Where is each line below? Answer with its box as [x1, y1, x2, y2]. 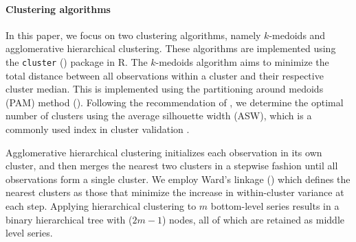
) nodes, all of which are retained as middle [162, 212, 344, 226]
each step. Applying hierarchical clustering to [5, 198, 197, 213]
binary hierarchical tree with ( [5, 212, 133, 226]
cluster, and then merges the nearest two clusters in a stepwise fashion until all [5, 158, 338, 173]
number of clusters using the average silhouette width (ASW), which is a [5, 108, 312, 123]
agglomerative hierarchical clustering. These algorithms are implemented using [5, 41, 336, 56]
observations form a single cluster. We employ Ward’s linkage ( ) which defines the [5, 171, 351, 186]
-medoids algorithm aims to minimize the [155, 54, 329, 69]
